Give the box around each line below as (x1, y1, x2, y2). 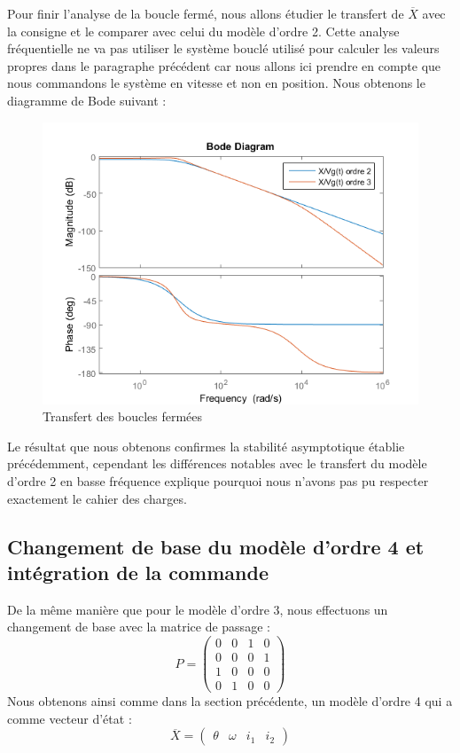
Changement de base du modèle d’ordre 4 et (7, 532, 425, 560)
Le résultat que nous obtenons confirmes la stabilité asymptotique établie (7, 436, 405, 455)
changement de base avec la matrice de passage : (7, 617, 270, 636)
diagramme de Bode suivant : (7, 90, 167, 109)
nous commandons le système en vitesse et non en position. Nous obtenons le (7, 74, 425, 92)
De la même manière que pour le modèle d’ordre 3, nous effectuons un (7, 600, 388, 618)
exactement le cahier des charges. (7, 489, 187, 507)
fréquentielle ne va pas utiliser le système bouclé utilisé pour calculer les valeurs (7, 39, 440, 58)
